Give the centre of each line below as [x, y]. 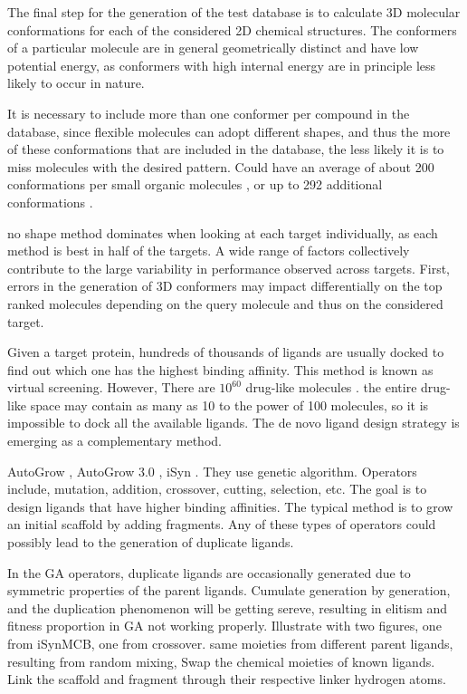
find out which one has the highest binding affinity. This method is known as [220, 369]
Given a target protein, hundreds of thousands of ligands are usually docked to [226, 352]
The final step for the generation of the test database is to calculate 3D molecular [234, 12]
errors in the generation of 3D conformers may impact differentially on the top [225, 286]
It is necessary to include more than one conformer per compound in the [209, 113]
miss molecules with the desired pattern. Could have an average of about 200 [221, 166]
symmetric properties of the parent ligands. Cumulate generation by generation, [229, 590]
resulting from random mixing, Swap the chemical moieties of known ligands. [221, 661]
